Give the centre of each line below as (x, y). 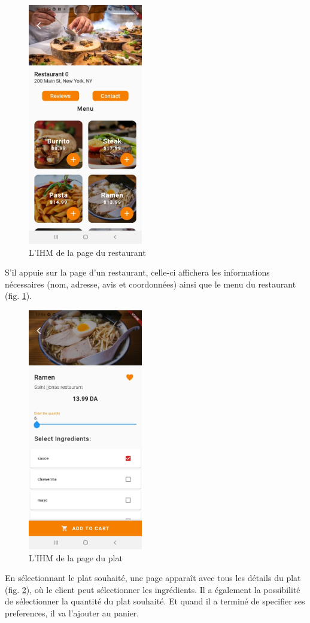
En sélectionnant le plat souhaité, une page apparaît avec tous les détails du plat (153, 578)
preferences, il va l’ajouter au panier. (72, 613)
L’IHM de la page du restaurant (87, 252)
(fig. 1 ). (19, 296)
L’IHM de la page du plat (76, 557)
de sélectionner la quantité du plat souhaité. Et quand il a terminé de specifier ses (155, 601)
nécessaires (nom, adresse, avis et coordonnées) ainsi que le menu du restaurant (151, 284)
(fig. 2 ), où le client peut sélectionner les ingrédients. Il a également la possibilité (153, 589)
